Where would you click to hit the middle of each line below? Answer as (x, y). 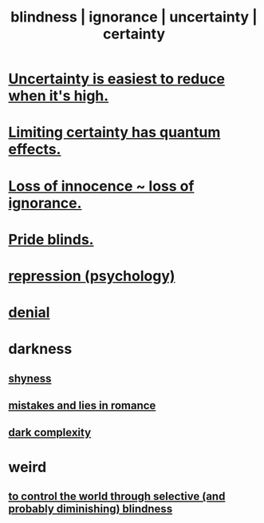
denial (29, 313)
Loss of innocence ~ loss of (101, 186)
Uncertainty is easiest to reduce (117, 79)
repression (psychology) (92, 276)
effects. (35, 150)
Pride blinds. (51, 239)
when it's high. (59, 96)
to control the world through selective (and (117, 496)
